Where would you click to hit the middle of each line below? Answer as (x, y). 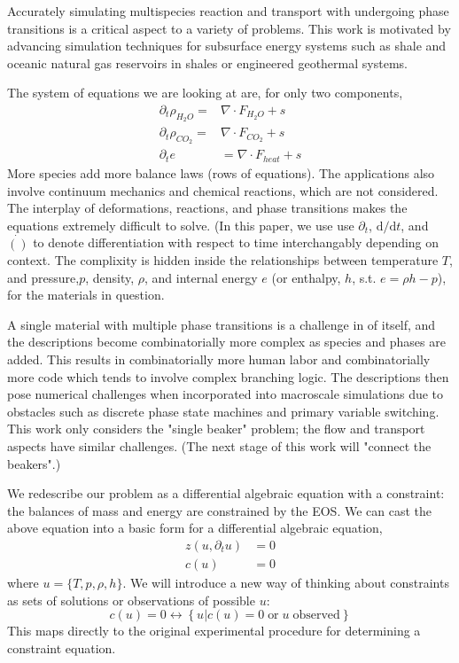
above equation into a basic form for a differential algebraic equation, (195, 528)
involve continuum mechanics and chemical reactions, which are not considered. (223, 190)
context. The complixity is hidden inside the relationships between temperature (223, 260)
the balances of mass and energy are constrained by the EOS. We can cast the (219, 510)
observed (316, 616)
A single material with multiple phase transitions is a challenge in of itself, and (222, 324)
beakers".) (34, 463)
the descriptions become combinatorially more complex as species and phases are (226, 342)
